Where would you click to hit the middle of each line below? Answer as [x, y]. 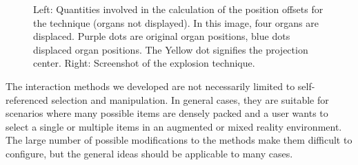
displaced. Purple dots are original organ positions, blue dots [162, 36]
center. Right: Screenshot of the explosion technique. [144, 63]
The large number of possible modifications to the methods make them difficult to [179, 140]
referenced [27, 99]
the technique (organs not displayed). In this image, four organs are [176, 22]
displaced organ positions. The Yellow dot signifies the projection [171, 49]
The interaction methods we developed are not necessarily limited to [150, 86]
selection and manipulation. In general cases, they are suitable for [190, 99]
